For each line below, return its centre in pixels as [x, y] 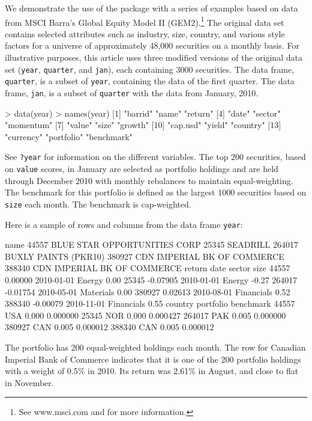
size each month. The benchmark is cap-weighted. [98, 204]
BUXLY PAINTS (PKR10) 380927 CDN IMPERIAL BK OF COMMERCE [145, 256]
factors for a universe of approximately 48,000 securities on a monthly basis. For [152, 45]
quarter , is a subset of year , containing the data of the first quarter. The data [150, 81]
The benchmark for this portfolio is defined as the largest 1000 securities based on [156, 192]
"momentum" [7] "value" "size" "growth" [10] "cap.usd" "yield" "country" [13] [143, 125]
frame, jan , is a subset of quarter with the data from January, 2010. [132, 92]
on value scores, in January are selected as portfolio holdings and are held [142, 169]
